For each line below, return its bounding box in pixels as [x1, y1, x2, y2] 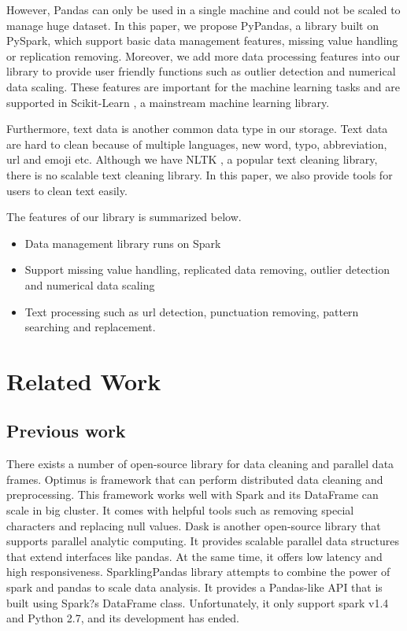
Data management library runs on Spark [24, 234, 221, 251]
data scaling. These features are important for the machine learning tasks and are [6, 78, 400, 94]
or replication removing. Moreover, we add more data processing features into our [6, 47, 400, 64]
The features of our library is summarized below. [6, 208, 242, 225]
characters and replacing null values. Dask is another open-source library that [6, 517, 381, 533]
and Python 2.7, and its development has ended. [6, 610, 239, 626]
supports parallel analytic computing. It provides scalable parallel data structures [6, 533, 399, 549]
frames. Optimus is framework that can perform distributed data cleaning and [6, 470, 383, 487]
